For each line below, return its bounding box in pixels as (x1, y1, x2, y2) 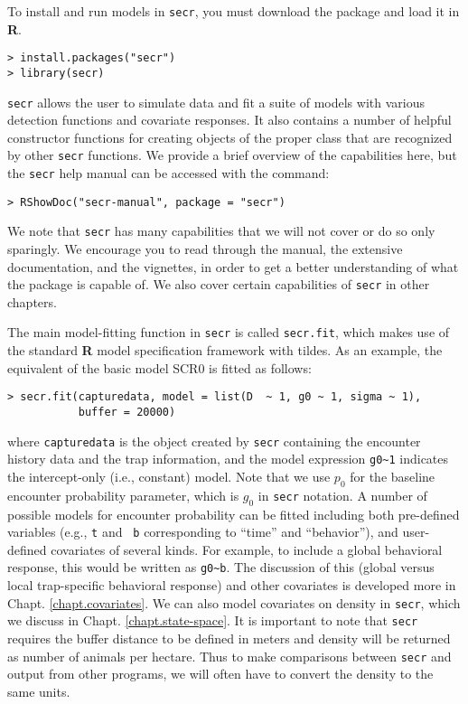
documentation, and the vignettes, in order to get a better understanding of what (7, 257, 459, 276)
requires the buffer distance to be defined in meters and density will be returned (7, 628, 451, 647)
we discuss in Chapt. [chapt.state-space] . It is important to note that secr (7, 611, 418, 630)
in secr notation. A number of (257, 485, 427, 504)
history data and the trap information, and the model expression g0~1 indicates (7, 449, 449, 468)
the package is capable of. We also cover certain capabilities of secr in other (7, 275, 430, 294)
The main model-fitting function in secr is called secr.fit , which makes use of (7, 323, 450, 342)
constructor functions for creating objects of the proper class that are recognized (7, 127, 453, 146)
